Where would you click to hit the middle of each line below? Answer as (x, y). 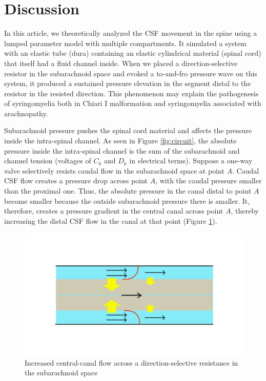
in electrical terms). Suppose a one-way (191, 161)
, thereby (245, 211)
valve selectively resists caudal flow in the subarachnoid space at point (114, 170)
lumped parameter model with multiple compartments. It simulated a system (125, 43)
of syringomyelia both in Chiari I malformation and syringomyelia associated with (133, 103)
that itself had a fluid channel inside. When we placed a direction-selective (121, 63)
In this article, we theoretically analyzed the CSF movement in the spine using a (131, 33)
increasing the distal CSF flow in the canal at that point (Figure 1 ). (111, 220)
